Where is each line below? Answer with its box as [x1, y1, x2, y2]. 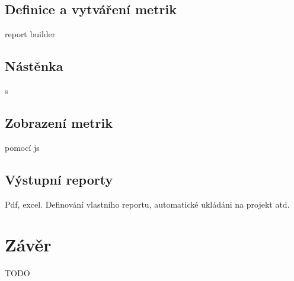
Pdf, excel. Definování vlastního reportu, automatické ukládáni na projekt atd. [5, 198, 290, 210]
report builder [5, 28, 56, 40]
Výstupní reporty [5, 170, 113, 188]
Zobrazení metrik [5, 113, 113, 131]
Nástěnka [5, 57, 63, 75]
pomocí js [5, 141, 40, 153]
